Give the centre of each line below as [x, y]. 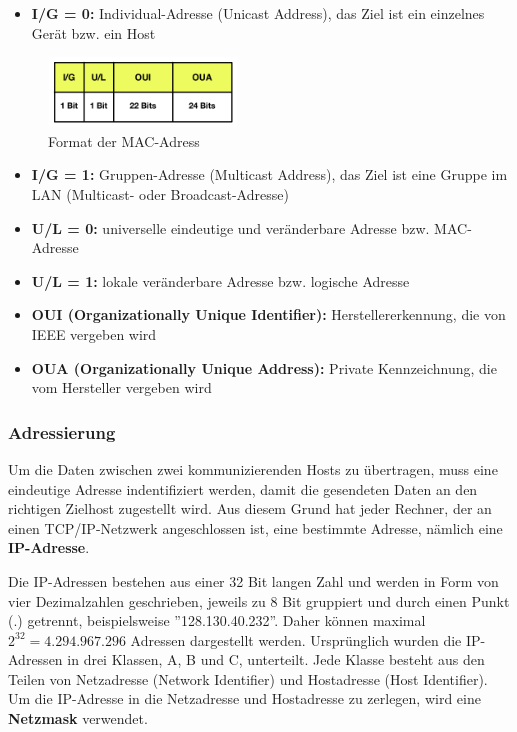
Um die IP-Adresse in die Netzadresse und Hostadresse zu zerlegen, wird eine [244, 698]
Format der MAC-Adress [124, 140]
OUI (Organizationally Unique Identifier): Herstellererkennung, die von [268, 314]
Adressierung [62, 431]
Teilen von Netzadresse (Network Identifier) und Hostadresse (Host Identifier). [248, 678]
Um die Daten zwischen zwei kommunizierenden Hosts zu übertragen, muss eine [253, 468]
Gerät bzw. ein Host [93, 32]
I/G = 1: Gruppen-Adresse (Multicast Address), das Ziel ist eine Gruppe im [269, 174]
